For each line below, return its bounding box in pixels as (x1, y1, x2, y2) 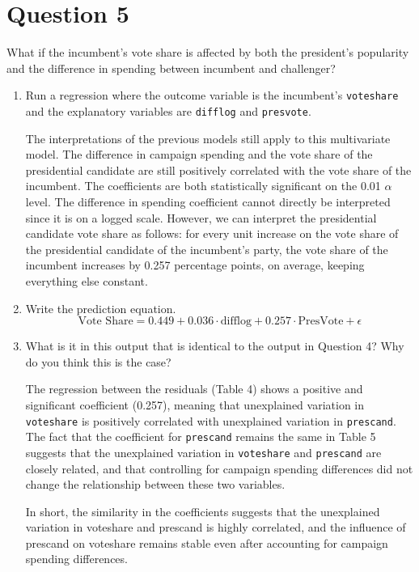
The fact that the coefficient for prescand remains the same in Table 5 (25, 428, 376, 445)
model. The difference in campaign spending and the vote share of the (25, 146, 373, 163)
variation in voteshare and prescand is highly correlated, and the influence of (25, 519, 406, 536)
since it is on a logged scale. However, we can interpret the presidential (25, 209, 377, 226)
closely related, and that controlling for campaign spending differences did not (25, 460, 413, 477)
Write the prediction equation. (25, 299, 176, 316)
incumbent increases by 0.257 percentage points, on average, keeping (25, 256, 365, 273)
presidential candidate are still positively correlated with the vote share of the (25, 161, 412, 178)
